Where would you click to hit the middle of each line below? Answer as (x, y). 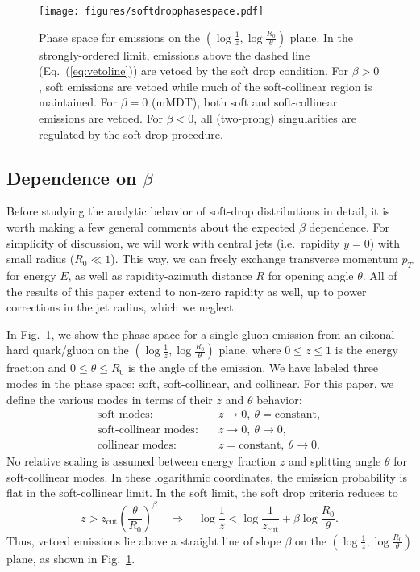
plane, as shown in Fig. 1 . (71, 558)
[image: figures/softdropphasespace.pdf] (152, 11)
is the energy (366, 350)
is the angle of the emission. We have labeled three (253, 367)
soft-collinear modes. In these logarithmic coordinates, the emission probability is (207, 476)
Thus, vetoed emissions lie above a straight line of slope (144, 540)
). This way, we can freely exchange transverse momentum (254, 259)
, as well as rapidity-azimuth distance (160, 275)
